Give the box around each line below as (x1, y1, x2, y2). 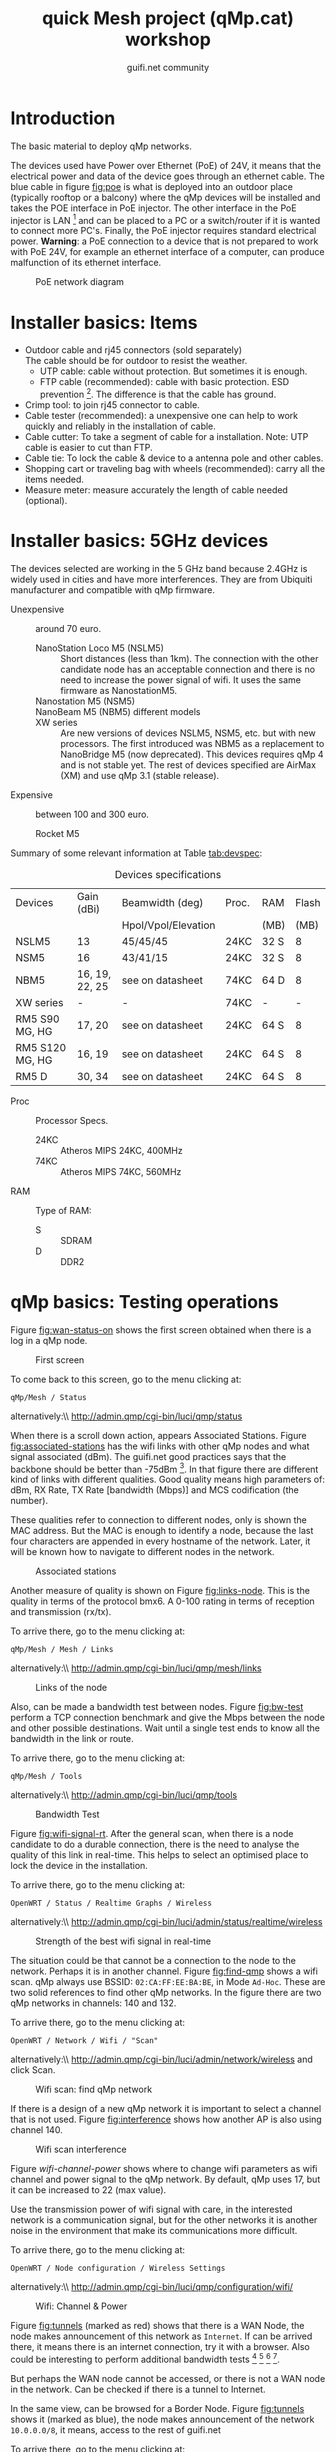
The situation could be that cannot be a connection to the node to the (10, 1955, 297, 1967)
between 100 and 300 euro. (35, 808, 150, 820)
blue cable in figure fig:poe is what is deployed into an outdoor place (10, 180, 293, 192)
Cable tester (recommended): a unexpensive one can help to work (24, 409, 298, 421)
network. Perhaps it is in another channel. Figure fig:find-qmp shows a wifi (10, 1965, 318, 1977)
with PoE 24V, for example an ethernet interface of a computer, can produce (10, 246, 325, 258)
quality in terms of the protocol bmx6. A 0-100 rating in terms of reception (10, 1595, 315, 1607)
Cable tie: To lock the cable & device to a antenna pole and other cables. (24, 452, 324, 464)
